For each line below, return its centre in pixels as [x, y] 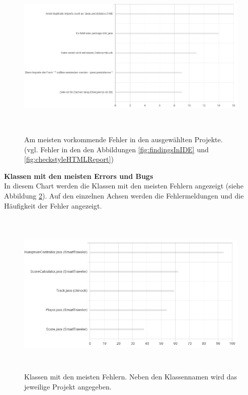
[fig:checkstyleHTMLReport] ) [69, 159]
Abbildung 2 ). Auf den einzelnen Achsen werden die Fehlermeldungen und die [124, 195]
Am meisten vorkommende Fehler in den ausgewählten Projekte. [123, 139]
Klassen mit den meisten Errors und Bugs [79, 176]
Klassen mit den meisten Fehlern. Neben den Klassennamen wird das [131, 377]
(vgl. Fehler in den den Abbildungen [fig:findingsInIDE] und [116, 149]
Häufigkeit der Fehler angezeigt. [53, 205]
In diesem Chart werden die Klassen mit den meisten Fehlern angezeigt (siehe [124, 186]
